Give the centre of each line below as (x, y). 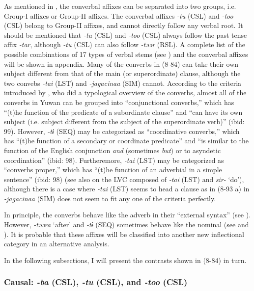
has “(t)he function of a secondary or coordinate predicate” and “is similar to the (126, 141)
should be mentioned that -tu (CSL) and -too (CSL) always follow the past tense (126, 35)
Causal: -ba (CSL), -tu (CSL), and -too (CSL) (96, 282)
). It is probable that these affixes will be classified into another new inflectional (124, 234)
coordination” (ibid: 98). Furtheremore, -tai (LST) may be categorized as (114, 160)
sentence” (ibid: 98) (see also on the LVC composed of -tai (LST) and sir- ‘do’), (124, 179)
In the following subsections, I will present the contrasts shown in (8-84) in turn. (125, 260)
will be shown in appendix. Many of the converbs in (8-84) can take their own (121, 64)
